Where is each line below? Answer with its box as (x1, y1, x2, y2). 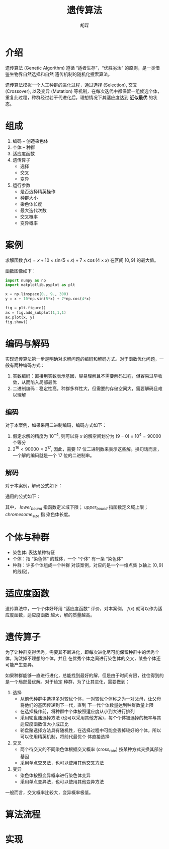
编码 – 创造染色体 (12, 138, 49, 144)
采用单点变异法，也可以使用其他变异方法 (20, 778, 104, 784)
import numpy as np (5, 278, 46, 283)
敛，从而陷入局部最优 (12, 379, 57, 385)
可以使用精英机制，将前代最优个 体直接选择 (20, 733, 110, 740)
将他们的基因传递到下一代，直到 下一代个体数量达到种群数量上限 (20, 702, 154, 708)
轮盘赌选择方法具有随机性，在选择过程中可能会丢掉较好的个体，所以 (20, 727, 161, 733)
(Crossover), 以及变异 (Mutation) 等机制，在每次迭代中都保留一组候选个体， (5, 88, 162, 94)
